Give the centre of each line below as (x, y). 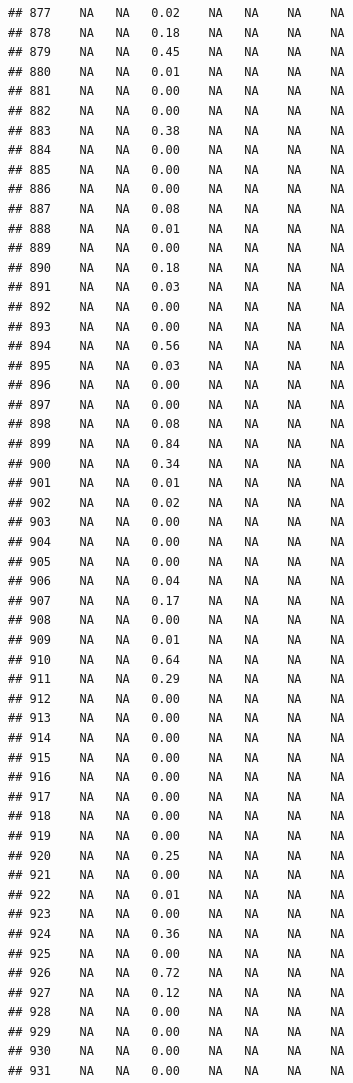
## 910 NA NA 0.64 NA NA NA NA (176, 659)
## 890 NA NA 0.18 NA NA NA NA (176, 267)
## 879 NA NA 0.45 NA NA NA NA (176, 52)
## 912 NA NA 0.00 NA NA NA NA (176, 698)
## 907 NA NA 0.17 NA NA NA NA (176, 600)
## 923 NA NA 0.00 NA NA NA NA (176, 914)
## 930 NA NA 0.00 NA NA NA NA (176, 1051)
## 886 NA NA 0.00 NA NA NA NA (176, 189)
